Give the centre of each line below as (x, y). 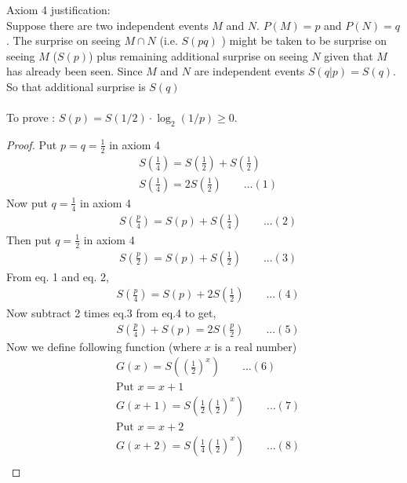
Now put (27, 202)
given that (349, 55)
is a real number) (256, 346)
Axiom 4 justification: (58, 9)
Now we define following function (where (104, 346)
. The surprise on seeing (64, 40)
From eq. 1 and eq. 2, (58, 276)
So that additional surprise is (76, 86)
